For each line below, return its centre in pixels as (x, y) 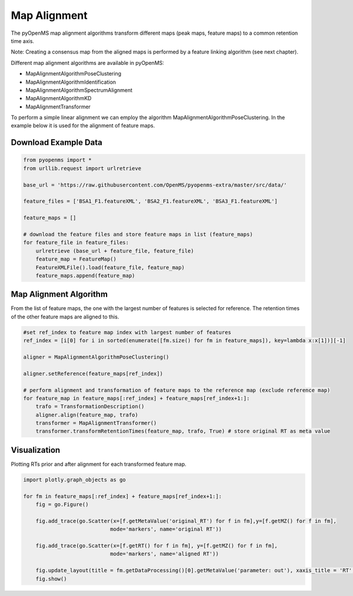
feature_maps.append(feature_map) (85, 275)
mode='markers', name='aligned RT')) (164, 554)
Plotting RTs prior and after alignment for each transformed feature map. (99, 464)
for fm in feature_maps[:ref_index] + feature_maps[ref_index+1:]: (123, 496)
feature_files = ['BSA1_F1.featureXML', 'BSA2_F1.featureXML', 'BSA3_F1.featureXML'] (150, 201)
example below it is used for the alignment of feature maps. (83, 126)
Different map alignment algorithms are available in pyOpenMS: (88, 62)
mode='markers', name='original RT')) (166, 529)
